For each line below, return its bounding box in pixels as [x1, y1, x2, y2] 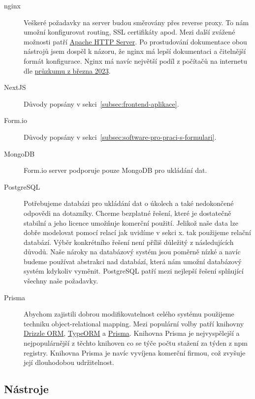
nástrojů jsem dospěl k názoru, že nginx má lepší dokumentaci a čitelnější [24, 46, 246, 56]
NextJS [4, 82, 26, 92]
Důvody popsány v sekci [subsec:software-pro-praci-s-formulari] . [24, 131, 217, 142]
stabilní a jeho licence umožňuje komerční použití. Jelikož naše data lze [24, 217, 238, 228]
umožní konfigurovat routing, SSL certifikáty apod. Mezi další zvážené [24, 27, 235, 37]
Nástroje [4, 381, 49, 397]
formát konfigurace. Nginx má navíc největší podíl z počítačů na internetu [24, 55, 248, 66]
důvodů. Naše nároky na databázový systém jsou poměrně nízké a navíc [24, 246, 241, 257]
